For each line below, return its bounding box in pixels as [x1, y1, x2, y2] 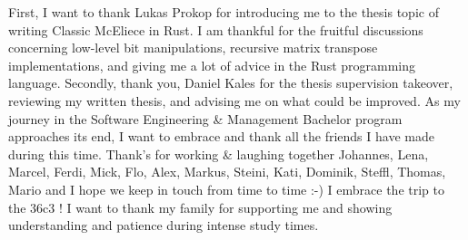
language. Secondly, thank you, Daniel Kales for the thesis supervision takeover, [8, 73, 453, 92]
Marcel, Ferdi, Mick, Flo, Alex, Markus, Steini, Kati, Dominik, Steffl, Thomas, [8, 162, 446, 181]
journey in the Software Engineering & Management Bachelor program [8, 109, 403, 128]
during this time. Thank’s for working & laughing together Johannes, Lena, [8, 144, 429, 163]
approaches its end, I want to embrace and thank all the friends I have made [8, 127, 434, 146]
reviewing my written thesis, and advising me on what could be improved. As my [8, 91, 461, 110]
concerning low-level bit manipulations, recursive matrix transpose [8, 38, 378, 57]
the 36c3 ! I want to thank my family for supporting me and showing [8, 197, 393, 216]
